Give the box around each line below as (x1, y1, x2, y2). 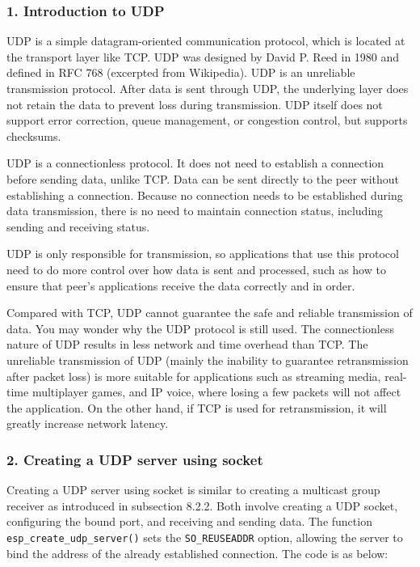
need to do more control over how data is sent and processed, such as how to (6, 260, 386, 277)
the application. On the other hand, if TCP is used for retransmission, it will (6, 399, 387, 416)
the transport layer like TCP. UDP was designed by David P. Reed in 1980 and (6, 48, 400, 65)
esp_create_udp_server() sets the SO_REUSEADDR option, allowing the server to (6, 528, 403, 545)
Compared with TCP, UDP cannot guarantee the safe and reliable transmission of (6, 304, 413, 321)
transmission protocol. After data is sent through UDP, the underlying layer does (6, 80, 409, 96)
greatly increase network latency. (6, 415, 169, 432)
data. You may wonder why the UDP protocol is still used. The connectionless (6, 319, 394, 336)
